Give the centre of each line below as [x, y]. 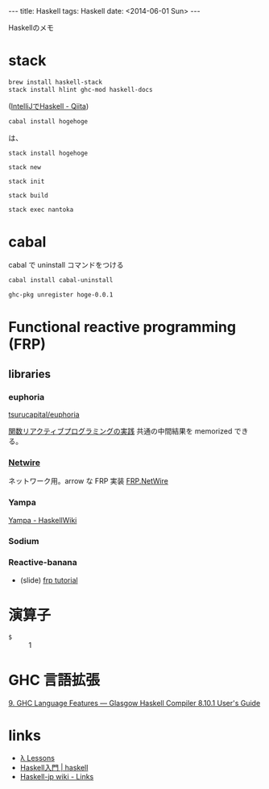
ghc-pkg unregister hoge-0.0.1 [61, 295]
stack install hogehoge [48, 153]
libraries [29, 374]
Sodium [24, 541]
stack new [25, 168]
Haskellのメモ [31, 27]
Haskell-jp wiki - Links [57, 776]
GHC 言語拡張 [54, 680]
